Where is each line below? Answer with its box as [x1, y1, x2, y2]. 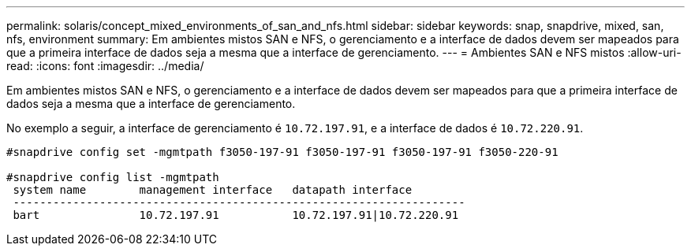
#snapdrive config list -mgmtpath [6, 171, 219, 183]
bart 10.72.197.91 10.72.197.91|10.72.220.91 [13, 209, 459, 221]
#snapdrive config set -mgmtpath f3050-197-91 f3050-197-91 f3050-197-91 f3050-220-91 [6, 146, 558, 158]
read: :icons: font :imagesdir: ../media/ [6, 59, 204, 72]
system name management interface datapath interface [13, 183, 413, 196]
